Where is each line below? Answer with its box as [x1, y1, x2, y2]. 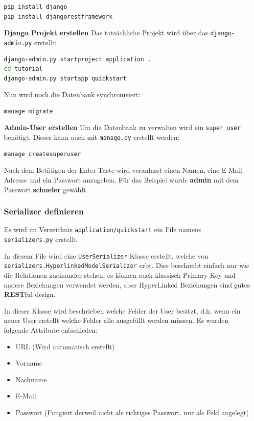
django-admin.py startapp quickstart [4, 75, 127, 82]
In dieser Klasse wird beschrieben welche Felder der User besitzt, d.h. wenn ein [4, 305, 241, 316]
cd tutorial [4, 65, 43, 73]
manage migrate [4, 107, 53, 115]
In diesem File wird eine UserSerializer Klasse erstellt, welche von [4, 250, 208, 261]
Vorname [15, 358, 43, 368]
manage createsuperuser [4, 150, 81, 158]
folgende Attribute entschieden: [4, 324, 98, 335]
